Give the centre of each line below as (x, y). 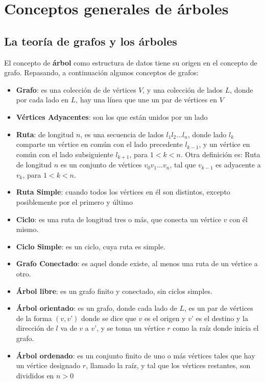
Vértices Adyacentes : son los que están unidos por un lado (112, 116)
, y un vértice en (224, 144)
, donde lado (207, 134)
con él (238, 219)
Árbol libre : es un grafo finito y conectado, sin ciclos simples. (114, 291)
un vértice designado (48, 365)
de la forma (34, 318)
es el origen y (165, 318)
